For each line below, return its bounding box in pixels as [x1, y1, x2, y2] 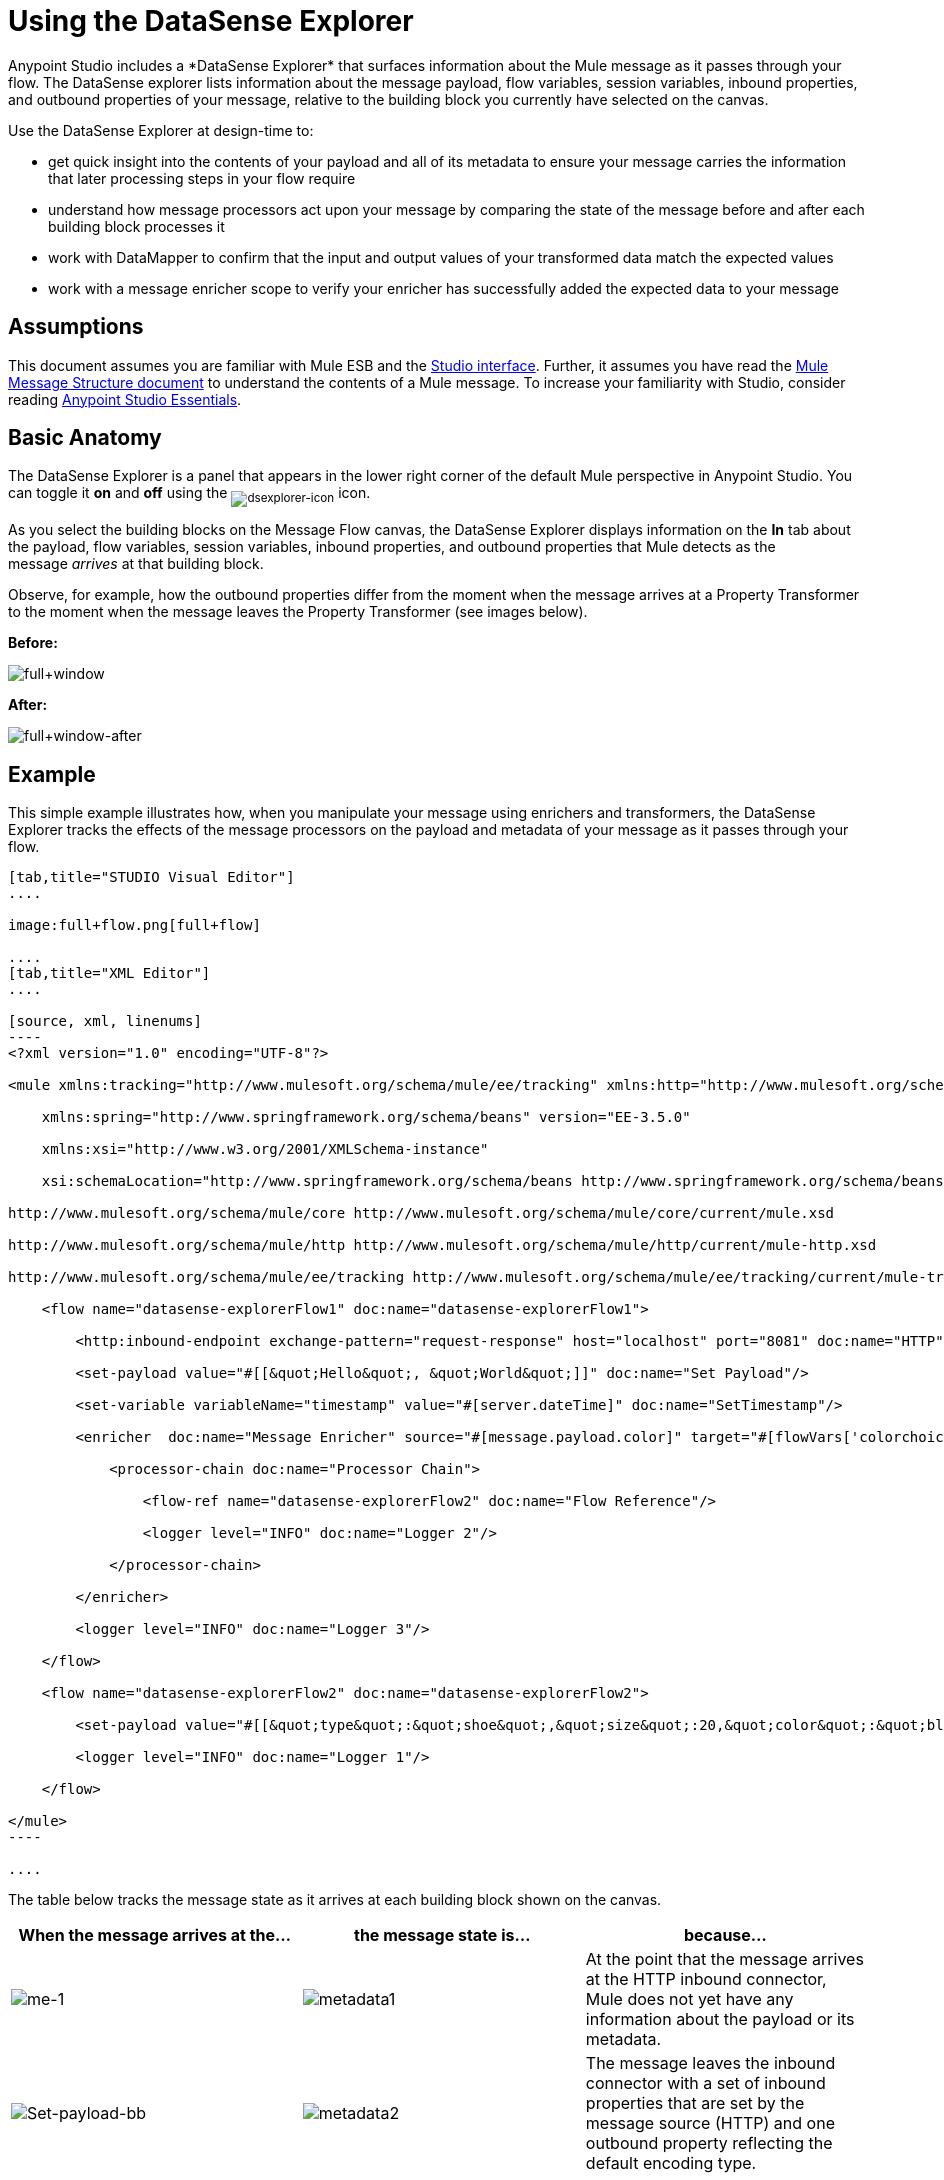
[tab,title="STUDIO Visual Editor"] [8, 869, 295, 886]
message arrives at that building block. [8, 555, 264, 573]
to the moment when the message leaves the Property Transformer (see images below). [8, 603, 588, 621]
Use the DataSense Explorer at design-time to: [8, 121, 314, 139]
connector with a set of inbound [585, 2073, 826, 2094]
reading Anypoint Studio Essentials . [8, 390, 242, 408]
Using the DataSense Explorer [8, 4, 414, 38]
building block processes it [48, 217, 225, 235]
